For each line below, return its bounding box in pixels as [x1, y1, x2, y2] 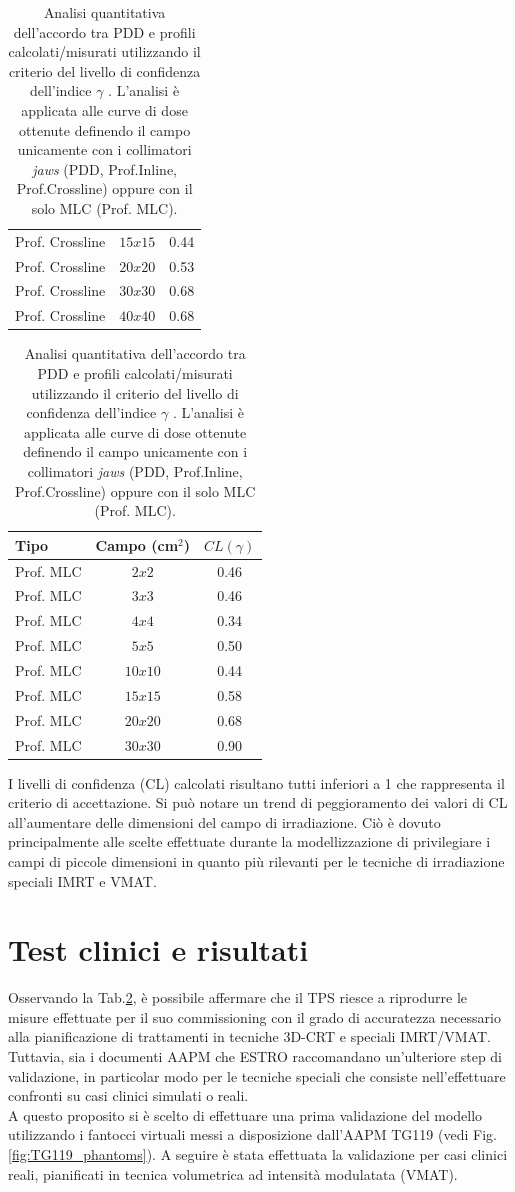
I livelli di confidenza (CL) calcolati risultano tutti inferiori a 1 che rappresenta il [8, 772, 505, 793]
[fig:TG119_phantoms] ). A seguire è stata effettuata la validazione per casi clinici [8, 1144, 508, 1165]
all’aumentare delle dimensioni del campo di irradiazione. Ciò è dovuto [8, 811, 441, 832]
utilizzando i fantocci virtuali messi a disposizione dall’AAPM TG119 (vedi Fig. [8, 1124, 497, 1145]
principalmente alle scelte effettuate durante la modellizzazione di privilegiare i [8, 831, 491, 852]
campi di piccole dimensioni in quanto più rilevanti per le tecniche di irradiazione [8, 850, 505, 871]
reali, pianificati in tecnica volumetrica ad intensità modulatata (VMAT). [8, 1163, 458, 1184]
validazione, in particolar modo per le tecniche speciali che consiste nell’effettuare [8, 1065, 506, 1086]
